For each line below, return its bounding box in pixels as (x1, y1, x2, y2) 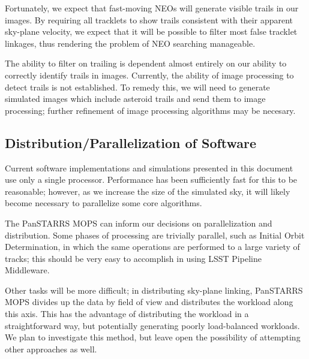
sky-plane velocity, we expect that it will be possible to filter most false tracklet (5, 25, 298, 38)
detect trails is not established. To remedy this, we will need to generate (5, 80, 270, 93)
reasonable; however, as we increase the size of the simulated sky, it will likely (5, 185, 290, 197)
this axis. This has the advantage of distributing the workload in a (5, 307, 249, 320)
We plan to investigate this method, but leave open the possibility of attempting (5, 331, 301, 343)
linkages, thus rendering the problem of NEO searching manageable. (5, 37, 256, 49)
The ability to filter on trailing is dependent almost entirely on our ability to (5, 57, 287, 70)
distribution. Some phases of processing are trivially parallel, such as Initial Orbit (5, 228, 305, 241)
